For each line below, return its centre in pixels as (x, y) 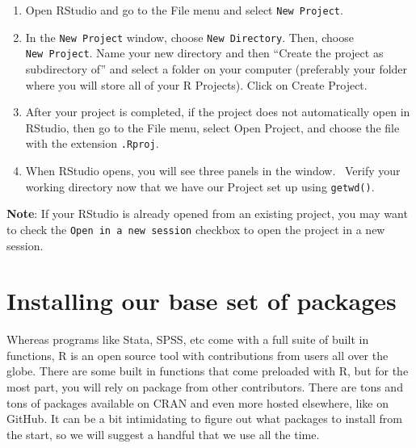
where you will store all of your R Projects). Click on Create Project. (196, 84)
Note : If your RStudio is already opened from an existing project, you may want (207, 214)
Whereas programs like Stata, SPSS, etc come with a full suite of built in (188, 339)
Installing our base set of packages (202, 301)
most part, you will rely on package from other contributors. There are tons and (205, 387)
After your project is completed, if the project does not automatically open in (218, 112)
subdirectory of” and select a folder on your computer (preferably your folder (216, 68)
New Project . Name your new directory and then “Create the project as (204, 53)
